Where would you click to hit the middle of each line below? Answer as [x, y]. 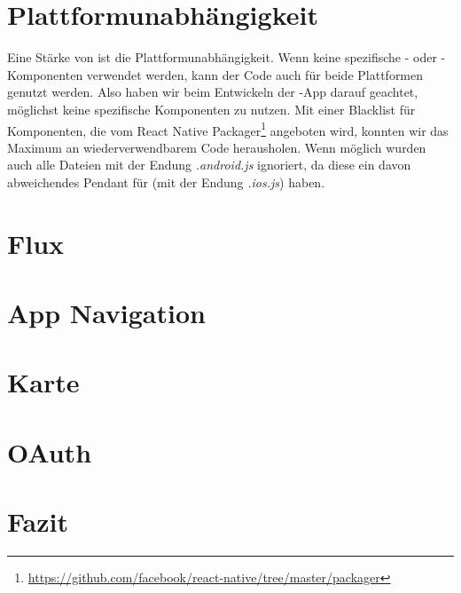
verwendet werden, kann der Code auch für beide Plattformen [255, 74]
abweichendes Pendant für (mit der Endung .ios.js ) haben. [166, 182]
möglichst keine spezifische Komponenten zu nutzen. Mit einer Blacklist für [211, 109]
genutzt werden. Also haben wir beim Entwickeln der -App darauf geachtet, [213, 92]
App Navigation [106, 313]
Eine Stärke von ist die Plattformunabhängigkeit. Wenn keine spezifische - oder [222, 57]
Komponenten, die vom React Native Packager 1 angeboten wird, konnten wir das [228, 129]
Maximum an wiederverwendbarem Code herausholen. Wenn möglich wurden [217, 147]
